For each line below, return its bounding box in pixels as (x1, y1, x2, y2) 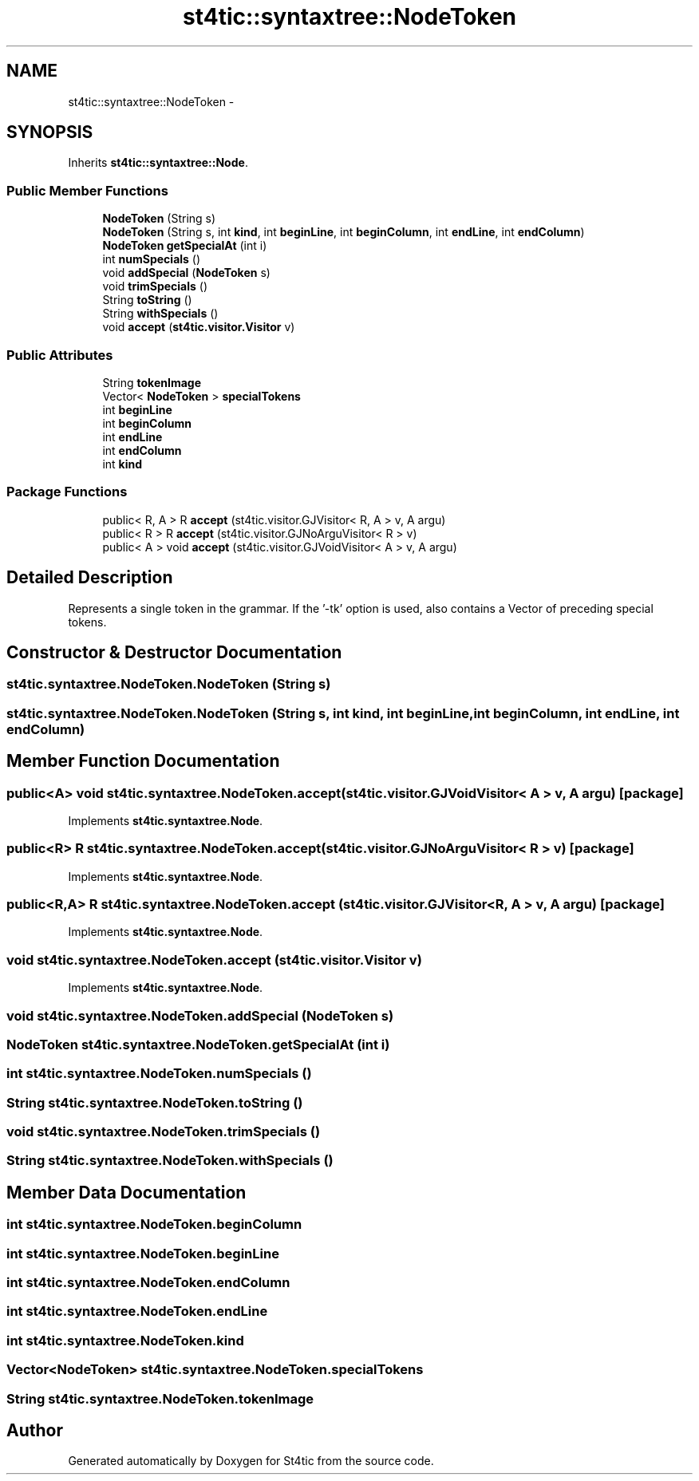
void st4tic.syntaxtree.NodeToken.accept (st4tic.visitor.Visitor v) (6, 951, 422, 968)
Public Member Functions (6, 182, 168, 199)
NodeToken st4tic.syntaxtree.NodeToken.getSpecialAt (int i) (6, 1036, 390, 1052)
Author (6, 1420, 63, 1440)
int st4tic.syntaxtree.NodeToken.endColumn (6, 1274, 290, 1291)
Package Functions (6, 484, 128, 500)
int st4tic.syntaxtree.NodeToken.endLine (6, 1303, 268, 1320)
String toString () (102, 293, 192, 307)
